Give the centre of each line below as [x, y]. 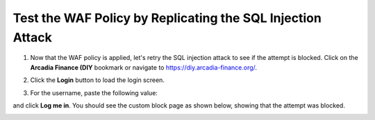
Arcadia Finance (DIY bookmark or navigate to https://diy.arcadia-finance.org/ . [143, 67]
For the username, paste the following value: [94, 92]
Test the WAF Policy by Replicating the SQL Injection [167, 18]
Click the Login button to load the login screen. [97, 80]
